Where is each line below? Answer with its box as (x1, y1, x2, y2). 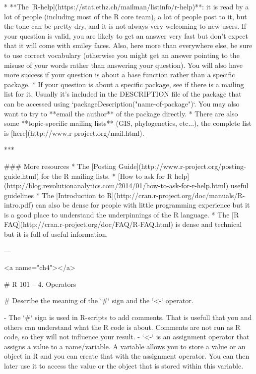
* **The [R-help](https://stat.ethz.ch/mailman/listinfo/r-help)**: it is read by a (4, 1, 249, 11)
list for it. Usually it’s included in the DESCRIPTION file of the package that (4, 89, 242, 99)
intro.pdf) (4, 200, 34, 210)
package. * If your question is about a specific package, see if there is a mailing (4, 79, 244, 89)
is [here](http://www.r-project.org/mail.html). (4, 127, 144, 138)
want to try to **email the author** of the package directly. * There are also (4, 108, 238, 118)
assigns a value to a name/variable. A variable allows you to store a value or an (4, 341, 246, 351)
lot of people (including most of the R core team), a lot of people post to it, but (4, 11, 247, 21)
